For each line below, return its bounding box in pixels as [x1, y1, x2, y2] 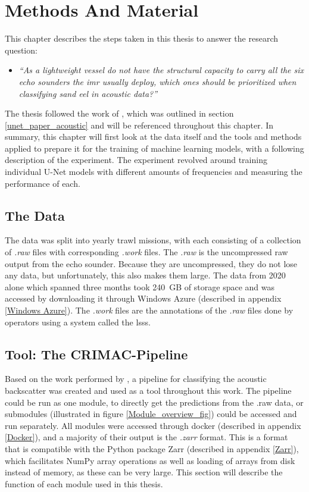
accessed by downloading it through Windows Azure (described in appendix [5, 292, 282, 305]
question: [5, 43, 38, 56]
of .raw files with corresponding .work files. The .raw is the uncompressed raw [5, 246, 288, 258]
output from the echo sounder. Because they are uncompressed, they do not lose [5, 257, 298, 269]
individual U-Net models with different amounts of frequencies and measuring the [5, 165, 302, 178]
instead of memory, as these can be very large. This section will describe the [5, 466, 283, 478]
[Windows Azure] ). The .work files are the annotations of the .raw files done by [5, 304, 294, 316]
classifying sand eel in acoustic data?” [18, 87, 158, 99]
